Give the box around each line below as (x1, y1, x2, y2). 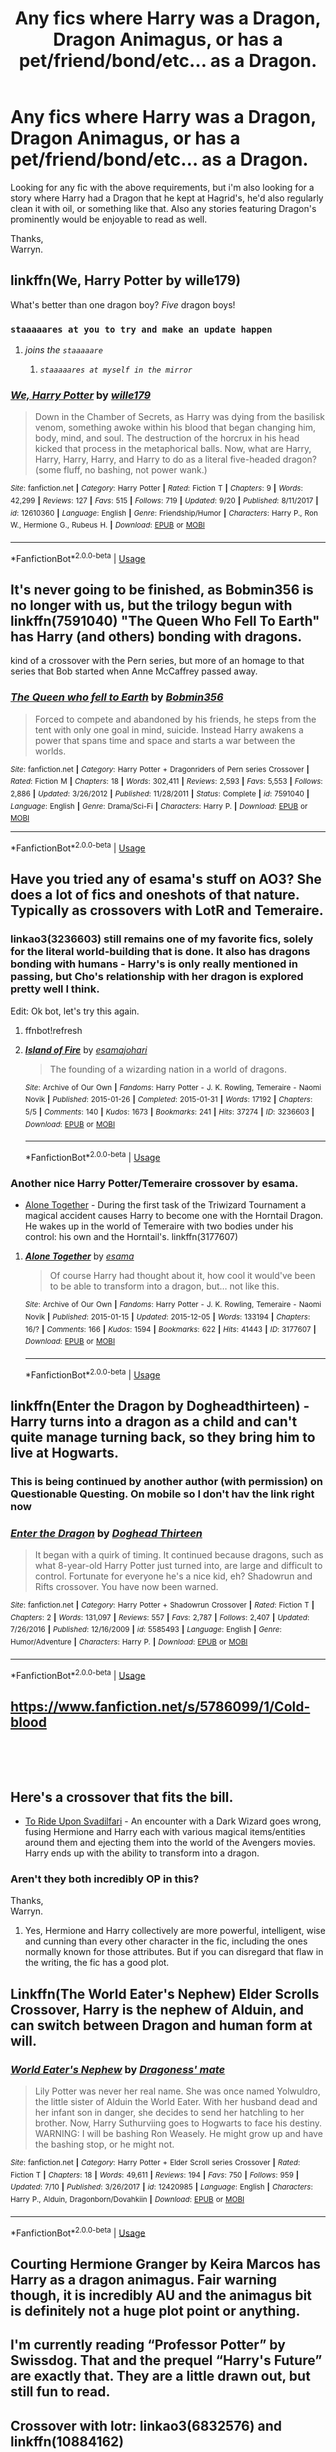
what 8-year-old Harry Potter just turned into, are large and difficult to (34, 1560, 323, 1572)
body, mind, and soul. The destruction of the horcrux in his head (34, 432, 300, 444)
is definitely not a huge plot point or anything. (10, 2302, 301, 2319)
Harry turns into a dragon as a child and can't (10, 1413, 298, 1430)
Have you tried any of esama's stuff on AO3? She (10, 871, 322, 888)
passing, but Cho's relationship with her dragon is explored (10, 970, 304, 984)
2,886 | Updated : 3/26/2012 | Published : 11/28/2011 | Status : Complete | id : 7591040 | (10, 789, 310, 799)
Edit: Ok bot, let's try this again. (10, 1005, 140, 1017)
